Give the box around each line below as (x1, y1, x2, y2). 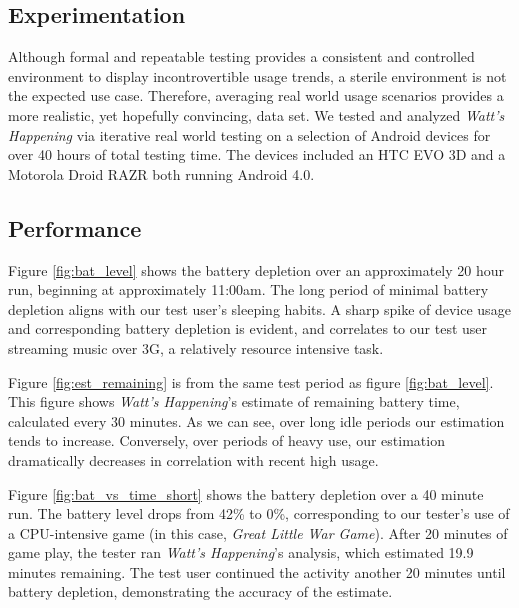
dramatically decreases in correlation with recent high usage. (8, 449, 379, 470)
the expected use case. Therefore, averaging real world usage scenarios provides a (8, 85, 504, 106)
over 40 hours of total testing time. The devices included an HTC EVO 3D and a (8, 144, 506, 165)
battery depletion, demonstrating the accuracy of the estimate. (8, 581, 393, 602)
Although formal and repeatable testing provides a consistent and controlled (8, 46, 475, 67)
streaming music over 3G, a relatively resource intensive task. (8, 337, 384, 358)
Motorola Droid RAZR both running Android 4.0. (8, 163, 315, 184)
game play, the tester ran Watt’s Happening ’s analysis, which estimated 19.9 (8, 542, 474, 563)
